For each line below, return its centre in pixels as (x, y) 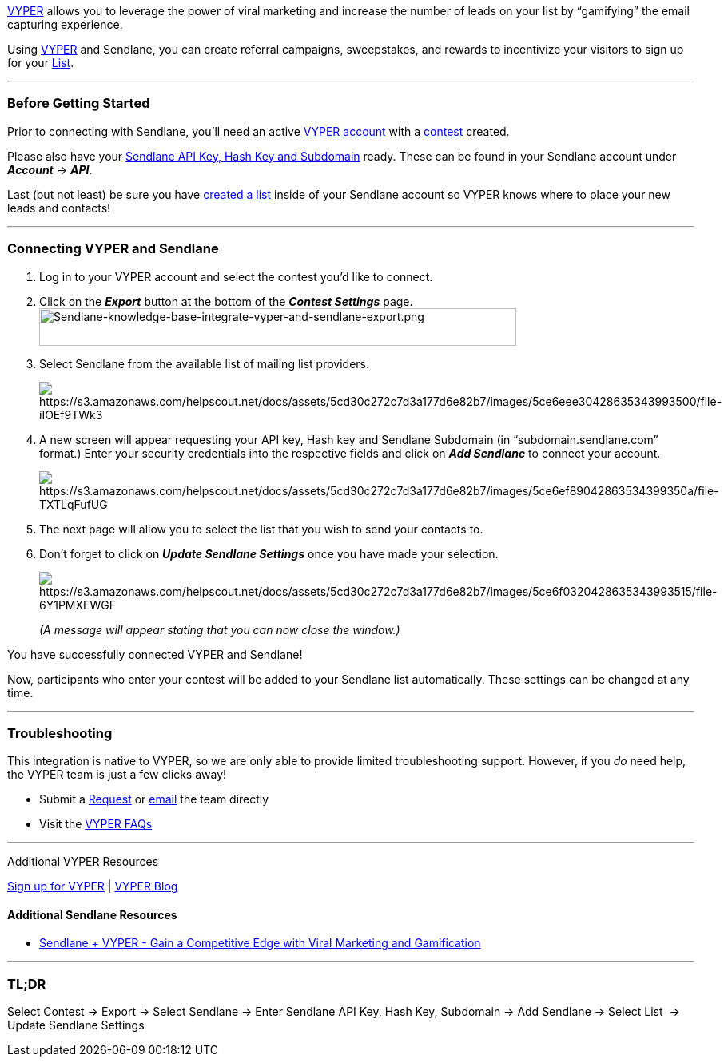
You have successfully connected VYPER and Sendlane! (155, 654)
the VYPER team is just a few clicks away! (117, 775)
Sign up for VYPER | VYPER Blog (93, 886)
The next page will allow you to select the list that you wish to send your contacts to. (261, 529)
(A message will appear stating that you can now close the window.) (220, 629)
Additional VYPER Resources (83, 862)
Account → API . (50, 169)
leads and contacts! (59, 208)
